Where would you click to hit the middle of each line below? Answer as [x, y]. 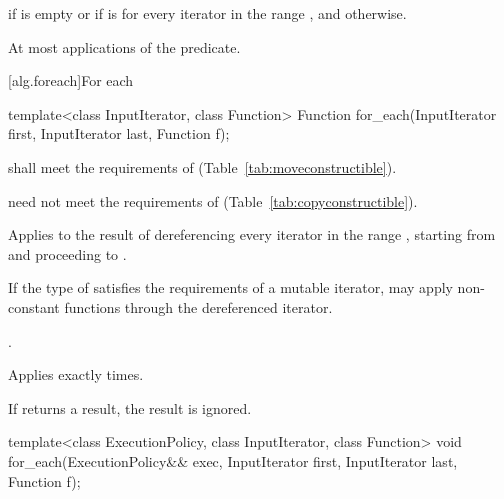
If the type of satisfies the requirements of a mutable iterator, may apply [230, 287]
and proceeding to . [67, 253]
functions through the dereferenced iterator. [198, 306]
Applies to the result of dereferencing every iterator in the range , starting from [252, 234]
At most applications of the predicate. [124, 46]
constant [34, 306]
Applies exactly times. [76, 374]
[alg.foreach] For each [71, 80]
